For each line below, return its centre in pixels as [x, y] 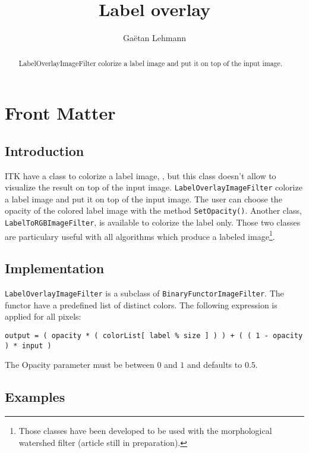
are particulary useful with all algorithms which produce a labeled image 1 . [140, 235]
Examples [35, 397]
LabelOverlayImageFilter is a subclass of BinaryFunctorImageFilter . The [144, 293]
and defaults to [215, 365]
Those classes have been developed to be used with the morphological [145, 431]
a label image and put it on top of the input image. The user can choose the [144, 199]
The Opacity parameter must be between [80, 365]
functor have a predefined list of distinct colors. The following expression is [141, 304]
